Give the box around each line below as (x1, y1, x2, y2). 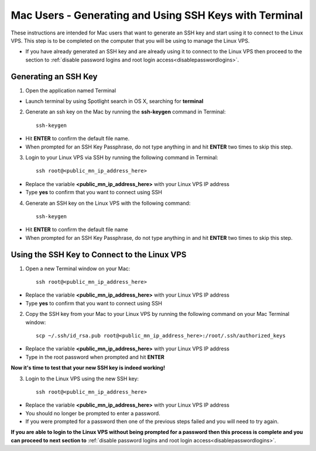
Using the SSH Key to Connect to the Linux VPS (11, 249, 187, 260)
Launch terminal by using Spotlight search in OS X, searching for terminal (25, 98, 204, 105)
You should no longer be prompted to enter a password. (25, 409, 160, 416)
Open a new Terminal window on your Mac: (25, 265, 130, 272)
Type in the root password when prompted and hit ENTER (25, 353, 165, 360)
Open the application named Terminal (25, 87, 116, 94)
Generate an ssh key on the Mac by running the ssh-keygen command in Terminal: (25, 108, 226, 115)
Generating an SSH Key (11, 71, 98, 81)
